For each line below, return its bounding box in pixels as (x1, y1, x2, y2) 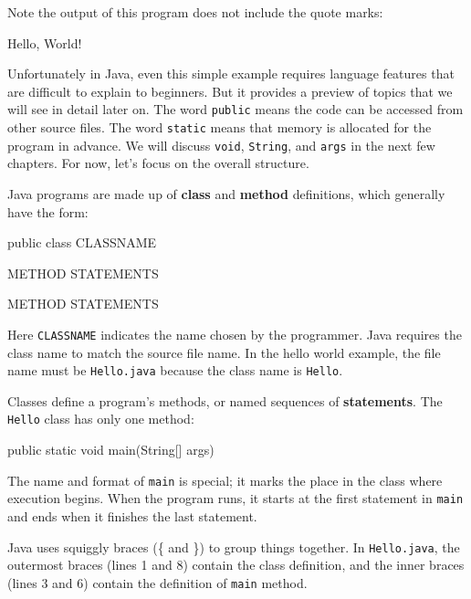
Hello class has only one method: (7, 409, 194, 428)
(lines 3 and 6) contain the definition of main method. (7, 573, 308, 592)
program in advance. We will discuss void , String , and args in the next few (7, 135, 435, 154)
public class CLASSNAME (7, 233, 157, 252)
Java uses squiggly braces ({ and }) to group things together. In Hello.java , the (7, 537, 460, 556)
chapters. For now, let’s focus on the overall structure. (7, 153, 309, 173)
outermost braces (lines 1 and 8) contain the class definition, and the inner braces (7, 555, 465, 574)
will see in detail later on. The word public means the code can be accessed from (7, 100, 464, 119)
